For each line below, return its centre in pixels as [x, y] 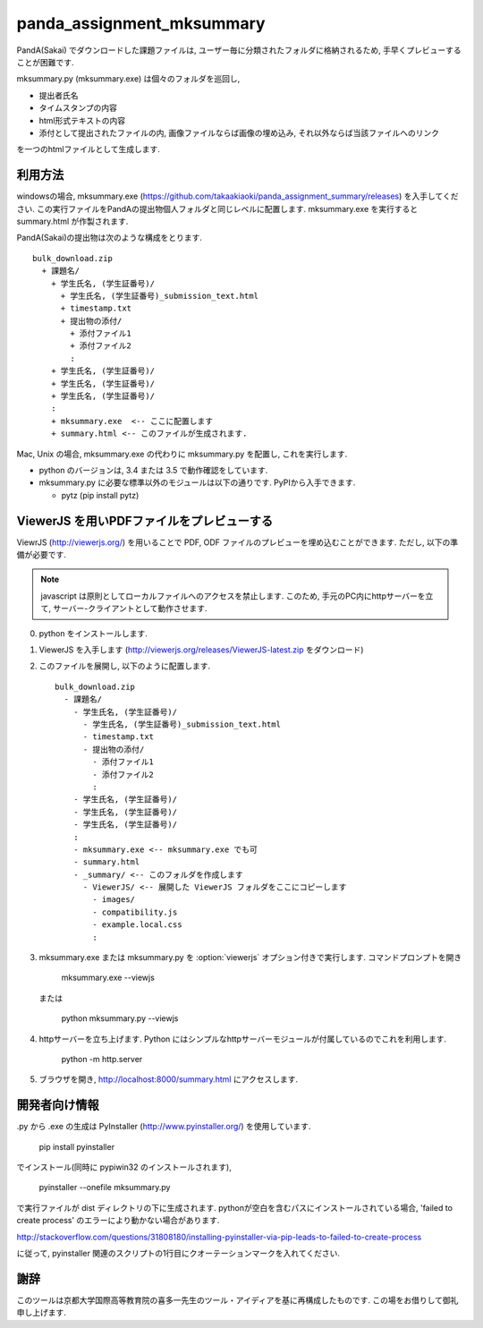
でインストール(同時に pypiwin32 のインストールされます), [124, 1167]
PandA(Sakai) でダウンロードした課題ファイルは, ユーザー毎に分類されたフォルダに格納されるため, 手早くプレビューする [239, 50]
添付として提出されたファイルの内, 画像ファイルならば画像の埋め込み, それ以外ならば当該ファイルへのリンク [239, 132]
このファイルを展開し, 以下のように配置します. [125, 666]
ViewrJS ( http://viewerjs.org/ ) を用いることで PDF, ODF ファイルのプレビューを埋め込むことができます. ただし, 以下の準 [237, 542]
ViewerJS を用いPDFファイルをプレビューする [145, 520]
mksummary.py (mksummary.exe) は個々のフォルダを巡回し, [128, 79]
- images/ [114, 900]
